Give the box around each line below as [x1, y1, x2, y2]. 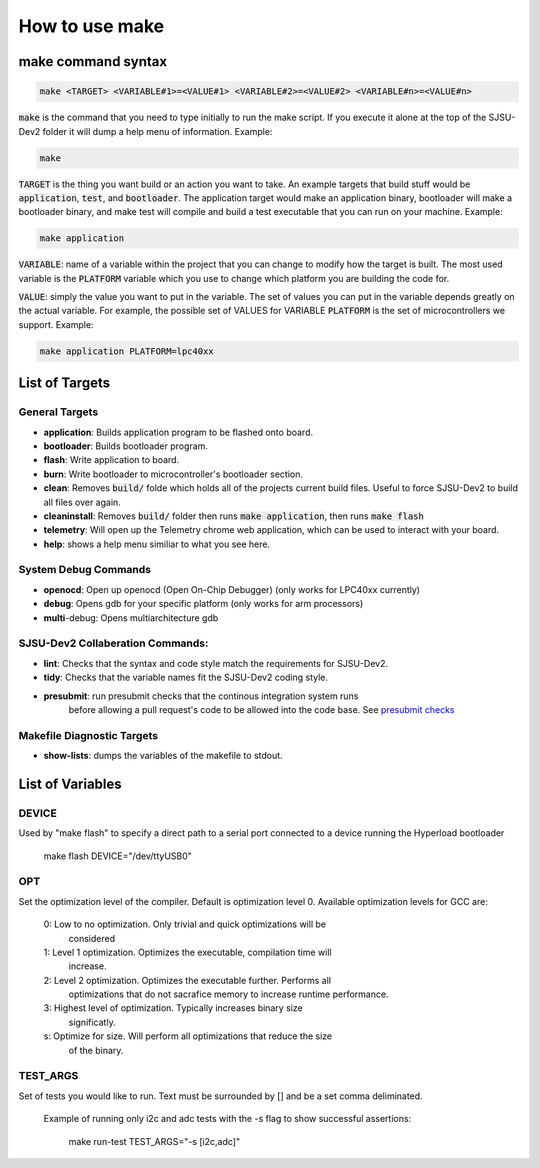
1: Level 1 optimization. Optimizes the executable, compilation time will [43, 946, 332, 958]
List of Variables [18, 775, 122, 792]
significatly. [68, 1016, 116, 1028]
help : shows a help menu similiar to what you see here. [43, 538, 271, 550]
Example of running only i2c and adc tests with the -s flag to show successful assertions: [43, 1113, 412, 1125]
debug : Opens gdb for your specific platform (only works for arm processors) [43, 598, 364, 610]
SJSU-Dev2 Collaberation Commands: [18, 636, 209, 650]
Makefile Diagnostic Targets [18, 728, 159, 742]
